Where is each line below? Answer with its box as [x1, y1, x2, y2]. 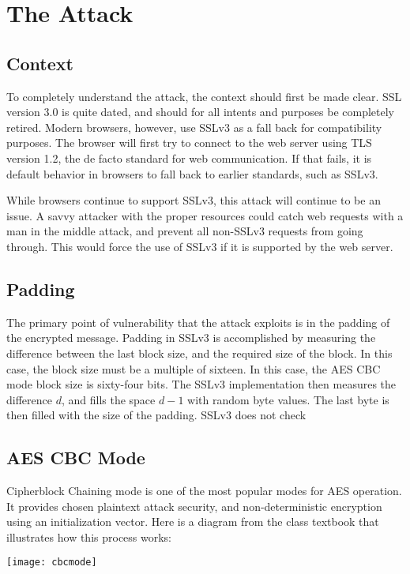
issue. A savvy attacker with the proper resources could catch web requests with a [6, 207, 404, 223]
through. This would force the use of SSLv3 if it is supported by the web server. [6, 238, 393, 254]
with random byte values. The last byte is [187, 391, 389, 407]
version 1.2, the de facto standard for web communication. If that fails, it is [6, 149, 372, 166]
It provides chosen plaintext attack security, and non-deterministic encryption [6, 497, 382, 514]
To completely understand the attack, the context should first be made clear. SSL [6, 88, 402, 104]
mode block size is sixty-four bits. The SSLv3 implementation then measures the [6, 376, 397, 392]
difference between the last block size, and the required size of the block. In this [6, 344, 393, 361]
